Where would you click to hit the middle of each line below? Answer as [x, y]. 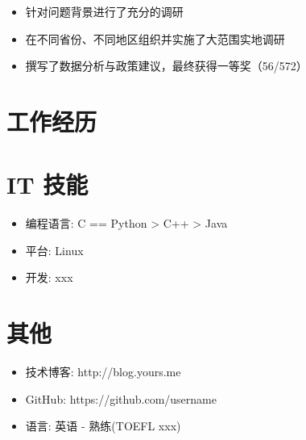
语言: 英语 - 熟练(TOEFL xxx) [103, 426]
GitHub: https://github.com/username [121, 398]
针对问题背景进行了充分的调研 [104, 11]
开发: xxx [49, 277]
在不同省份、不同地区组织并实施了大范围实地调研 [155, 38]
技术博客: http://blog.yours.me [103, 372]
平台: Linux [54, 250]
